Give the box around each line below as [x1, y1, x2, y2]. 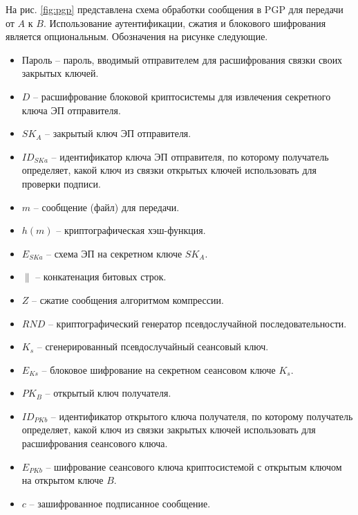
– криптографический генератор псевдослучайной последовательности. [48, 316, 347, 330]
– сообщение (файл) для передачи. [33, 199, 180, 214]
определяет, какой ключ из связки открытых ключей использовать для [21, 163, 317, 177]
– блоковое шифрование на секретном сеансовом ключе [41, 362, 276, 377]
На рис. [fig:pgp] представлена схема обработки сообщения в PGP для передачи [6, 2, 343, 16]
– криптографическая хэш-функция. [56, 223, 206, 237]
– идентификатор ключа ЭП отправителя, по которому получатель [51, 149, 329, 163]
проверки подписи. [21, 176, 101, 190]
